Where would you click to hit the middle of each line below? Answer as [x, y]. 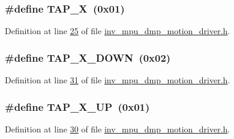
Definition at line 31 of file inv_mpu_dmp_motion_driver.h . [118, 80]
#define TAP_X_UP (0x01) [77, 106]
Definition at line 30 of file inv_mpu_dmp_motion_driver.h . [118, 129]
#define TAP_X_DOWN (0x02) [88, 57]
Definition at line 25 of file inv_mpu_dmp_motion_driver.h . [118, 31]
